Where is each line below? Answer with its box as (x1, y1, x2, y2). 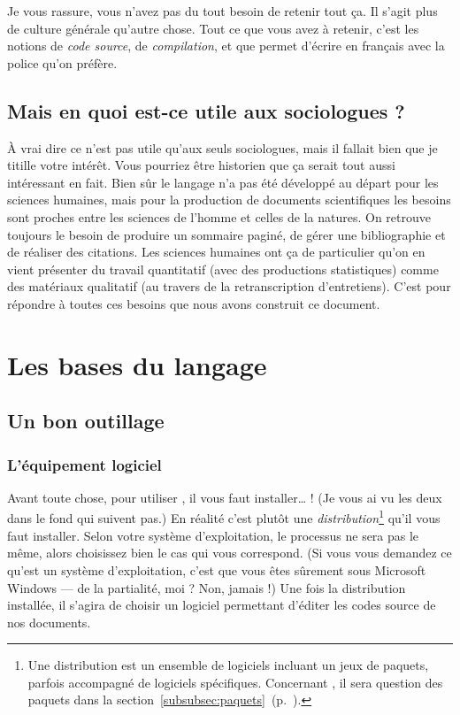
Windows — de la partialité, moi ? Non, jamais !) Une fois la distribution (7, 578, 406, 596)
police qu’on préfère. (7, 53, 118, 72)
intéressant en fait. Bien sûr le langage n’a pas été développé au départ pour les (7, 173, 439, 191)
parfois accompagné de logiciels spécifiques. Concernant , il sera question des (27, 673, 443, 691)
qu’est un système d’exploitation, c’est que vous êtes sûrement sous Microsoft (7, 560, 426, 579)
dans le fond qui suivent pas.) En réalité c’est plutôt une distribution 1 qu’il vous (7, 506, 441, 527)
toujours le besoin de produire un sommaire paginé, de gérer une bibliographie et (7, 225, 446, 243)
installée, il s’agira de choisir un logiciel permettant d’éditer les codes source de (7, 596, 436, 614)
